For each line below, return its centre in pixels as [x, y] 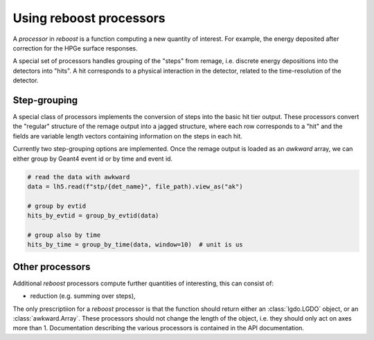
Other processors [52, 267]
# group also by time [64, 235]
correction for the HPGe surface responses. [75, 48]
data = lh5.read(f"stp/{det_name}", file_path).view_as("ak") [135, 186]
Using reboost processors [89, 18]
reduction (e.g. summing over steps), [83, 296]
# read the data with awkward [79, 177]
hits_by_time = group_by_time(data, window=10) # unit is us [135, 245]
